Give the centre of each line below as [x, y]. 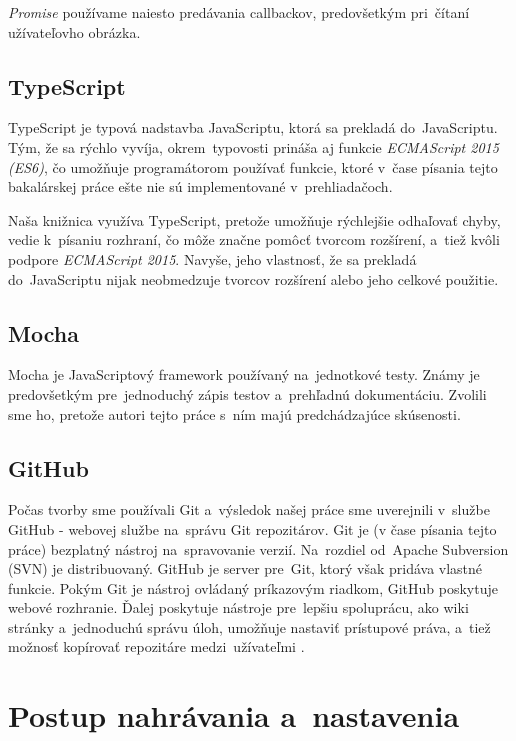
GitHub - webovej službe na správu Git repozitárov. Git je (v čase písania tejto [252, 528]
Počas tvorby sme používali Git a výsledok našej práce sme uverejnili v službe [249, 509]
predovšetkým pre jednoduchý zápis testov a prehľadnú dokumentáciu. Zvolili [247, 393]
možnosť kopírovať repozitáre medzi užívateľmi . [156, 646]
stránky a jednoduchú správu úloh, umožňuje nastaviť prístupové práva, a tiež [249, 626]
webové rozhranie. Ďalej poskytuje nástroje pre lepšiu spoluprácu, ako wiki [238, 607]
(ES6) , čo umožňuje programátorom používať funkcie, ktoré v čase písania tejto [253, 166]
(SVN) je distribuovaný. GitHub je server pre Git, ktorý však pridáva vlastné [245, 568]
